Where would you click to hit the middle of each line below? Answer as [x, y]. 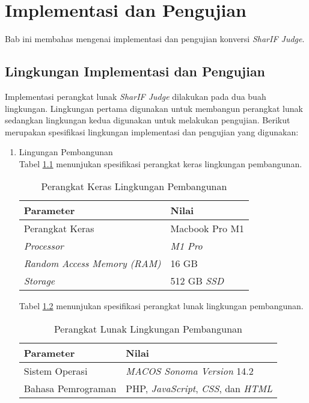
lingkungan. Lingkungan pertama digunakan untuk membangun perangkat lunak [154, 108]
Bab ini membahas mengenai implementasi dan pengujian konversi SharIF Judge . [155, 39]
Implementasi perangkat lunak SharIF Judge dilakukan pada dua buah [136, 96]
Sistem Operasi [56, 371]
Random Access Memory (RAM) [92, 263]
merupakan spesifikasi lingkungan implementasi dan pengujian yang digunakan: [152, 131]
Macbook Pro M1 [207, 229]
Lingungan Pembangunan [66, 152]
